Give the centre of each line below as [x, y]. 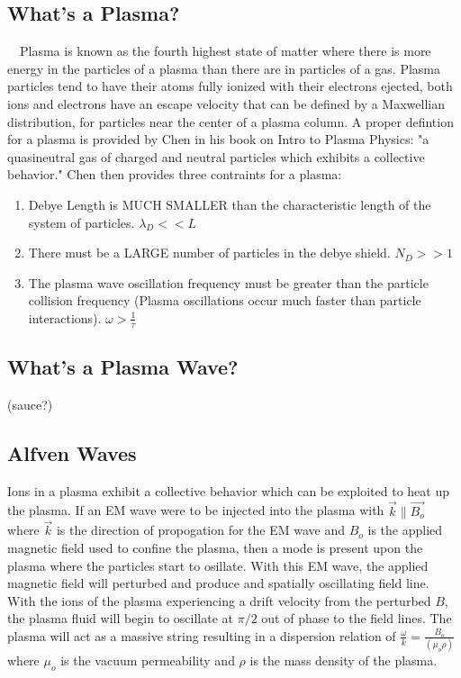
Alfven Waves [72, 452]
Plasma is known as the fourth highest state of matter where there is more [225, 51]
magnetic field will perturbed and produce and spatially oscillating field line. [218, 583]
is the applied [405, 530]
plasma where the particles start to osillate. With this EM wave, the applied [218, 565]
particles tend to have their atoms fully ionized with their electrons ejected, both [230, 86]
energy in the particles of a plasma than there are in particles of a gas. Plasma [224, 68]
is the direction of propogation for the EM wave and [201, 530]
